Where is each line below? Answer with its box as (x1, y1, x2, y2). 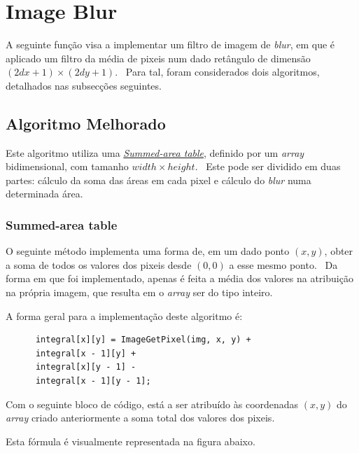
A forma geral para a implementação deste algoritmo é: (6, 308, 243, 323)
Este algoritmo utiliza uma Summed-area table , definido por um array (6, 145, 304, 160)
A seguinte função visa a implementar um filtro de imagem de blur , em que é (6, 37, 335, 52)
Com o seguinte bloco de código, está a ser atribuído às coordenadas (6, 396, 299, 411)
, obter (324, 244, 353, 258)
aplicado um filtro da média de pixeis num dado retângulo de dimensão (6, 50, 311, 65)
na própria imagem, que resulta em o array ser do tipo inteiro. (6, 285, 273, 300)
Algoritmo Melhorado (6, 112, 166, 134)
